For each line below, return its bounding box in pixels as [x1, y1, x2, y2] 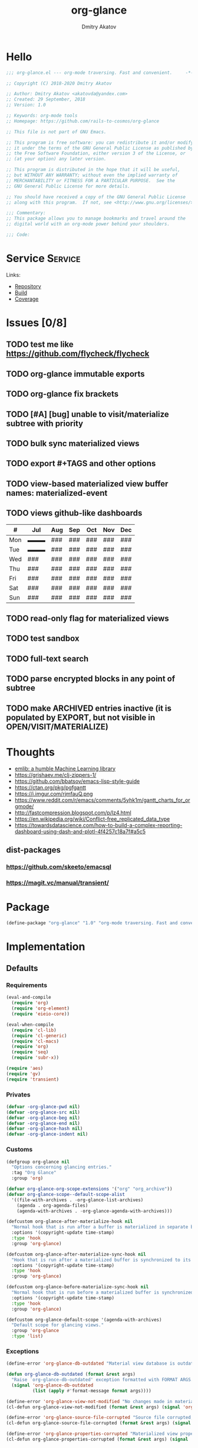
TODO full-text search [6, 653, 89, 663]
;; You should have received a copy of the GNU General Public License [6, 194, 186, 200]
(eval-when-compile [6, 1021, 54, 1027]
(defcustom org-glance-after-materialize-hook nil [6, 1218, 133, 1225]
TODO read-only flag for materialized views [6, 614, 169, 623]
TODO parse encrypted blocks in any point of [6, 674, 176, 684]
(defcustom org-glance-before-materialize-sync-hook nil [6, 1284, 149, 1290]
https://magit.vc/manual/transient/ [6, 878, 109, 886]
